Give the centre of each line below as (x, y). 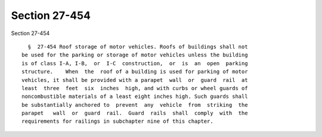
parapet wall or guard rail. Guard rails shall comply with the (135, 113)
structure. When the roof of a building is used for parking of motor (135, 72)
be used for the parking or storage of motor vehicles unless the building (135, 55)
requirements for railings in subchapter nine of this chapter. (118, 121)
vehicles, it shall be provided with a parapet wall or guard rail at (135, 80)
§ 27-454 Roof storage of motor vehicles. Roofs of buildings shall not (138, 47)
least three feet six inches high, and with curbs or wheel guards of (135, 88)
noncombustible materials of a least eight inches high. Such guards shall (135, 97)
